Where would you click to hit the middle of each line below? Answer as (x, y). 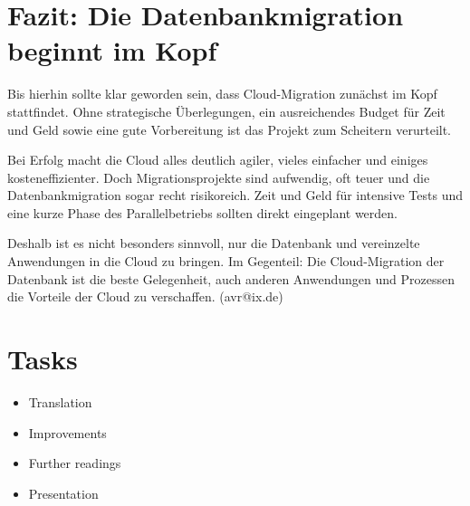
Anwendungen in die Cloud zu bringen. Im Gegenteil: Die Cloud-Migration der (226, 261)
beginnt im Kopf (112, 50)
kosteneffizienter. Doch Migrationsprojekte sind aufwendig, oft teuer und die (219, 177)
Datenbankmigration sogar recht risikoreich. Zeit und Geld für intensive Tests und (235, 195)
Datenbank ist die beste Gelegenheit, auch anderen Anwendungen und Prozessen (231, 278)
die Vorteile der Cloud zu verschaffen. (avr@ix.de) (145, 296)
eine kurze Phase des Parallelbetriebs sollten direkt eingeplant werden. (203, 212)
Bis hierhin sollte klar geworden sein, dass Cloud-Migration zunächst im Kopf (222, 94)
